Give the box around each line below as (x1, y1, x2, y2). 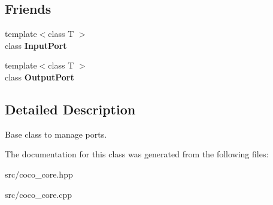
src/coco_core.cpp (5, 188, 72, 200)
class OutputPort (5, 70, 74, 83)
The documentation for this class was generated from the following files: (5, 148, 269, 160)
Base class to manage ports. (5, 128, 107, 140)
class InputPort (5, 39, 67, 51)
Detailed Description (5, 100, 136, 118)
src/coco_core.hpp (5, 167, 73, 180)
